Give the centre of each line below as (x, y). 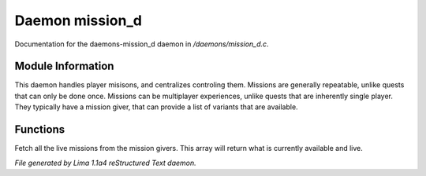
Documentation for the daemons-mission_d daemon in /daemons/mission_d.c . (142, 44)
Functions (40, 130)
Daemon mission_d (78, 20)
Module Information (64, 66)
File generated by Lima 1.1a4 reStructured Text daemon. (105, 163)
